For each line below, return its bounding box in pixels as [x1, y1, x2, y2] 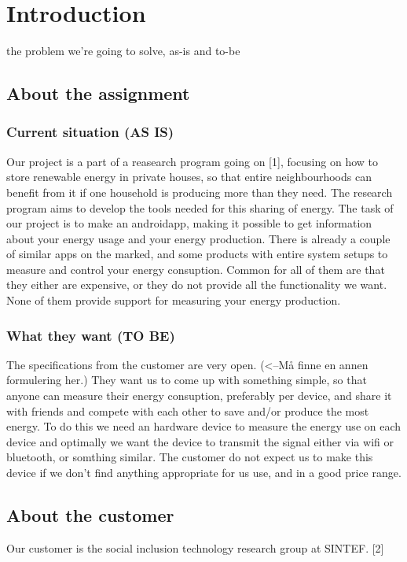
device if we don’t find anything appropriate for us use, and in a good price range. [6, 464, 401, 481]
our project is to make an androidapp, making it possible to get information [6, 215, 372, 231]
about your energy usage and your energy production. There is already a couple [6, 230, 390, 246]
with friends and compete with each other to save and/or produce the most [6, 402, 369, 419]
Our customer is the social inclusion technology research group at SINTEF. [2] [6, 539, 384, 556]
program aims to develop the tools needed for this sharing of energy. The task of [6, 199, 394, 216]
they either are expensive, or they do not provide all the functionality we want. [6, 276, 387, 293]
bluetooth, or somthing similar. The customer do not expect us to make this [6, 449, 373, 465]
